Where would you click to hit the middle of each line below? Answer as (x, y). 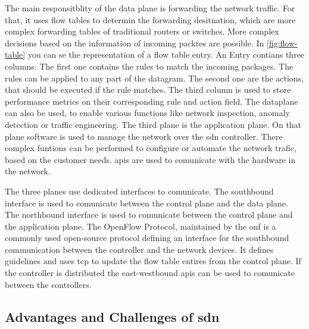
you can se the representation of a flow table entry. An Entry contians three (166, 54)
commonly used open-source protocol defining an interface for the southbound (147, 238)
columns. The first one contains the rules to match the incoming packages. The (149, 66)
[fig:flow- (282, 43)
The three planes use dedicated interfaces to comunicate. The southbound (139, 191)
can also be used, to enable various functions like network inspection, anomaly (147, 113)
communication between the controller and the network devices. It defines (139, 249)
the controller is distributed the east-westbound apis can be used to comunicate (150, 273)
